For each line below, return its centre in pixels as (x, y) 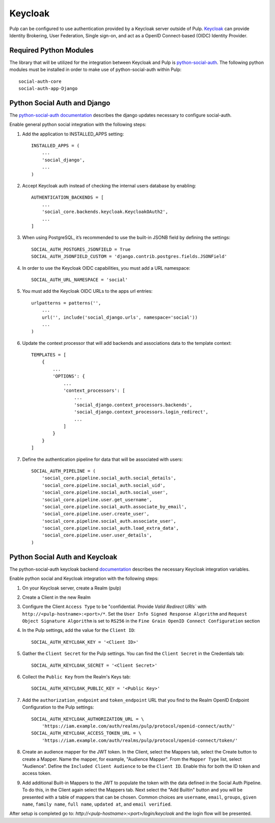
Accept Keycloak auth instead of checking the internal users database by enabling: (109, 186)
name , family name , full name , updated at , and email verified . (97, 804)
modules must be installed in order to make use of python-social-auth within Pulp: (95, 69)
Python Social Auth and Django (60, 103)
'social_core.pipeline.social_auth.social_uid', (103, 485)
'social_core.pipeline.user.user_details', (97, 535)
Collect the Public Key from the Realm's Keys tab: (76, 677)
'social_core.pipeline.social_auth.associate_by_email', (114, 507)
